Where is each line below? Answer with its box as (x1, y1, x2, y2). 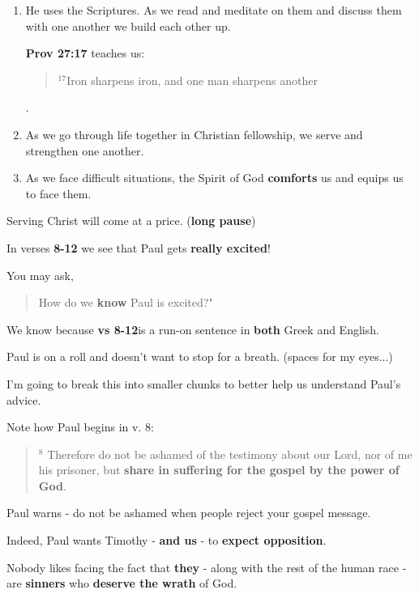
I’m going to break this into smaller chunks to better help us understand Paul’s (6, 375, 401, 392)
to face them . (25, 185, 92, 202)
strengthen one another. (25, 142, 144, 159)
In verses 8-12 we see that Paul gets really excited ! (6, 239, 271, 256)
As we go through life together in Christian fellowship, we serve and (25, 125, 363, 142)
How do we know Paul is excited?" (38, 294, 213, 311)
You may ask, (6, 266, 74, 283)
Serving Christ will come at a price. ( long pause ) (6, 212, 256, 229)
